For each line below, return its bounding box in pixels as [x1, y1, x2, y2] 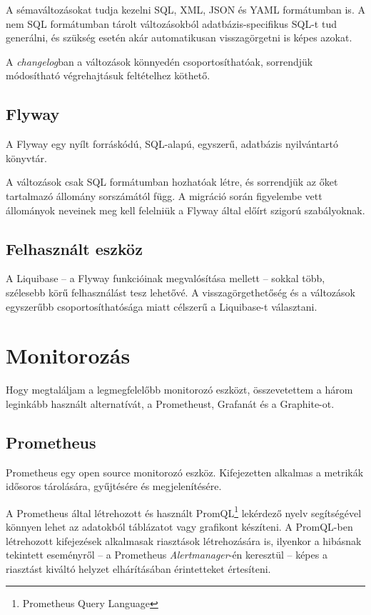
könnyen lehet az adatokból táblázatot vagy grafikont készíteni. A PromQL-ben [6, 519, 353, 534]
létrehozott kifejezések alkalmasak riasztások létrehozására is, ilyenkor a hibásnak [6, 533, 362, 548]
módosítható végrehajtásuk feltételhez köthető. [6, 68, 210, 83]
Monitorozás [6, 341, 131, 370]
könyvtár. [6, 150, 48, 165]
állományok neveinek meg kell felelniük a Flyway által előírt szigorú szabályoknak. [6, 202, 365, 217]
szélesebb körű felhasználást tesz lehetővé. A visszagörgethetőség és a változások [6, 284, 355, 299]
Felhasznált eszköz [6, 237, 143, 259]
